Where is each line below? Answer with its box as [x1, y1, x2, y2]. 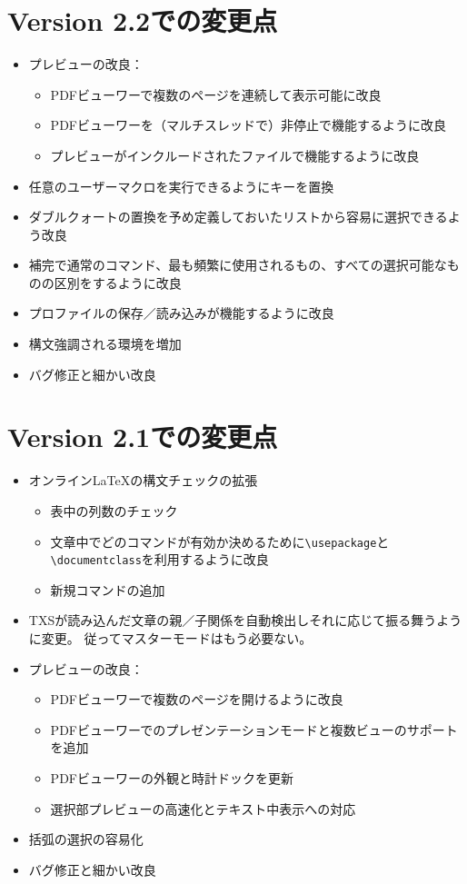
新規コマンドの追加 [50, 580, 165, 599]
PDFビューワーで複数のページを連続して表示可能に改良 [50, 84, 382, 104]
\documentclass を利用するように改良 [50, 550, 269, 569]
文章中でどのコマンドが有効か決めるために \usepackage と [50, 531, 390, 551]
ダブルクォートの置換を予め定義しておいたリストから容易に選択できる [28, 207, 448, 226]
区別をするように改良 [54, 273, 182, 292]
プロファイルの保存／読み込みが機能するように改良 [28, 303, 334, 323]
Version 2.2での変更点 [7, 2, 278, 39]
